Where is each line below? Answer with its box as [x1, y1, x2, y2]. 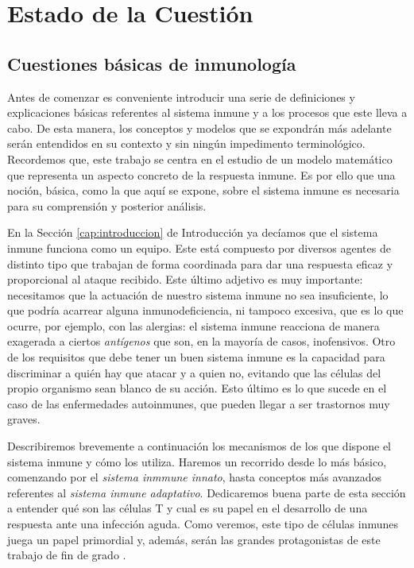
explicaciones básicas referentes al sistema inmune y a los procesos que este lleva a [7, 104, 408, 121]
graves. [7, 411, 41, 427]
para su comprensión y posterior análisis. [7, 197, 207, 214]
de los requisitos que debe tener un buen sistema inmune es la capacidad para [7, 349, 385, 365]
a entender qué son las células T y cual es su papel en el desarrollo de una [7, 500, 368, 516]
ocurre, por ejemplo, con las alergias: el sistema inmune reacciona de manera [7, 317, 380, 334]
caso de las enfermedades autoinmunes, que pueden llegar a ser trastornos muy [7, 395, 390, 412]
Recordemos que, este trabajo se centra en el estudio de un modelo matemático [7, 150, 393, 167]
